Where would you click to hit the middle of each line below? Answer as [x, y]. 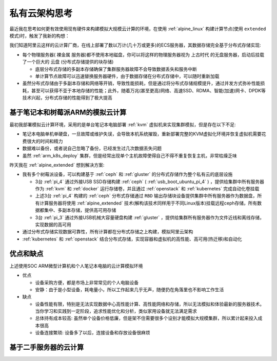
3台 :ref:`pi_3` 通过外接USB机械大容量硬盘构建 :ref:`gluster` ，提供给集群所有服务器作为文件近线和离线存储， [150, 217]
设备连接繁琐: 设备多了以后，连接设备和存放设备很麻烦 [93, 333]
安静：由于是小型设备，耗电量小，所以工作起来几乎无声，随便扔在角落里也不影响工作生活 [130, 289]
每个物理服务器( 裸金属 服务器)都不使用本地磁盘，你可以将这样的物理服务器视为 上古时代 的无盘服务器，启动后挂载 [143, 54]
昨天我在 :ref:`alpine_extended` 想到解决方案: [57, 165]
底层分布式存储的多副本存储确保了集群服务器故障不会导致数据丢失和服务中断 [116, 69]
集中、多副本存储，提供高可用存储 [80, 210]
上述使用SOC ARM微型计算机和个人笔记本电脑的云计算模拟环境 [76, 266]
